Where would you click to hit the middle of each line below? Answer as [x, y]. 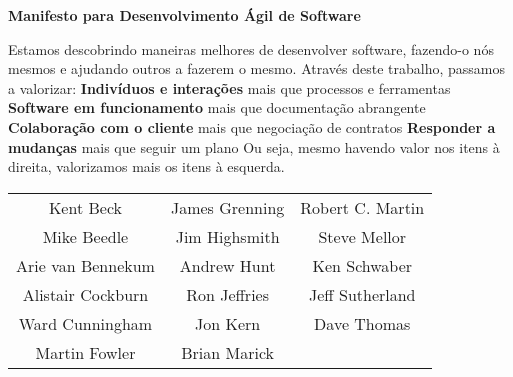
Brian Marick [228, 352]
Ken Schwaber [362, 265]
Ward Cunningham [85, 323]
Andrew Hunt [227, 265]
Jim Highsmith [227, 236]
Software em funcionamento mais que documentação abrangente [217, 107]
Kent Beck [85, 207]
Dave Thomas [362, 323]
